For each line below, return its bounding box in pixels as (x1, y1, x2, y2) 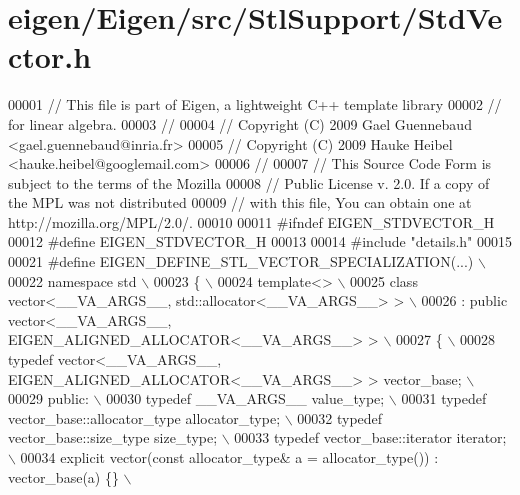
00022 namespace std (8, 270, 137, 291)
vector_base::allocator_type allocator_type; (8, 407, 281, 428)
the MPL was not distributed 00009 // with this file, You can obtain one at (8, 192, 472, 213)
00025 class (350, 270, 418, 291)
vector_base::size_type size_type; (8, 427, 218, 448)
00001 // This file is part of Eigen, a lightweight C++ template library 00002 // (8, 94, 502, 115)
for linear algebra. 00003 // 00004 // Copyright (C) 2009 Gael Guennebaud (8, 113, 472, 134)
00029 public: (8, 388, 89, 409)
